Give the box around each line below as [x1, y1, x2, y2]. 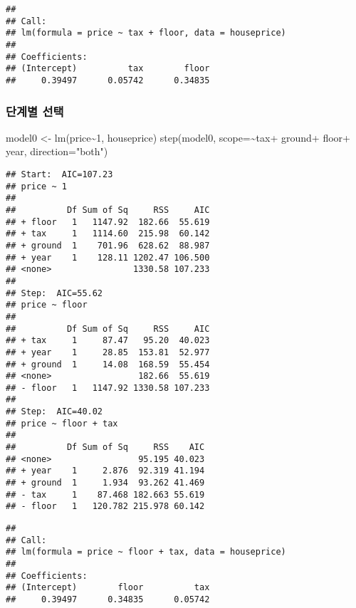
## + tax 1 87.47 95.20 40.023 [6, 335, 210, 346]
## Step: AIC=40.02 [6, 407, 103, 417]
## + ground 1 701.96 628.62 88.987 [6, 240, 210, 251]
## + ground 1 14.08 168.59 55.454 [6, 359, 210, 369]
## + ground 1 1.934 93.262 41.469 [6, 478, 205, 488]
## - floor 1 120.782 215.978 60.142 [6, 501, 205, 512]
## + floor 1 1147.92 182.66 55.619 [6, 216, 210, 227]
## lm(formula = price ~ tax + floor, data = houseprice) [6, 28, 286, 38]
